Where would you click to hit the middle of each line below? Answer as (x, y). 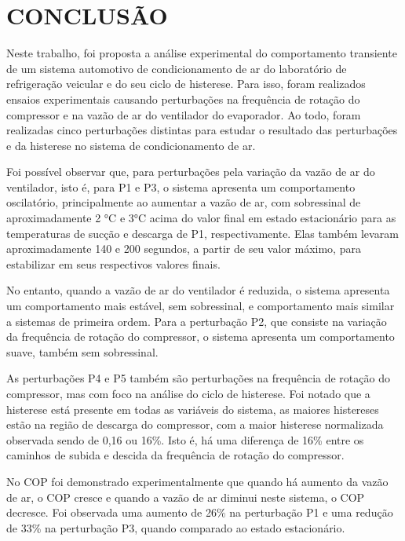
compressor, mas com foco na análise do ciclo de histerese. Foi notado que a (188, 393)
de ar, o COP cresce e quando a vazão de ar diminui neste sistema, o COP (186, 497)
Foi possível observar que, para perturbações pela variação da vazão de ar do (191, 172)
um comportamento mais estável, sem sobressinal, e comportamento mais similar (201, 306)
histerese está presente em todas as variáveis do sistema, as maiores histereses (193, 409)
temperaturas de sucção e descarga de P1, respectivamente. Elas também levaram (202, 233)
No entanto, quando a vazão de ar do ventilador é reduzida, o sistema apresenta (198, 290)
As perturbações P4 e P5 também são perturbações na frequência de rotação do (198, 378)
